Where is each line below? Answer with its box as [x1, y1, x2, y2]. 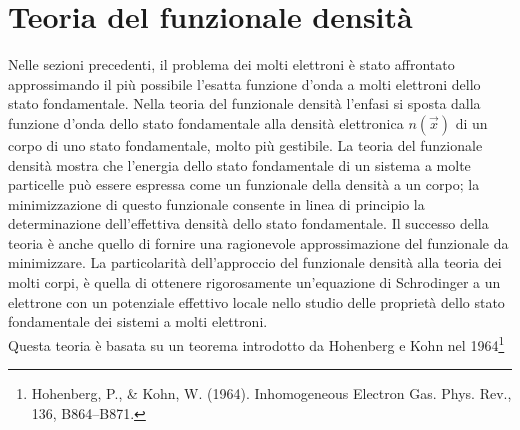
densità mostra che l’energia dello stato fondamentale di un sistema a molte [8, 154, 471, 175]
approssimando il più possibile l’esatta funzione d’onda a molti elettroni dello [8, 73, 481, 94]
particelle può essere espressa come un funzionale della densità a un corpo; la [8, 174, 480, 195]
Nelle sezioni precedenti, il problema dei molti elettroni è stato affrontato [8, 54, 455, 75]
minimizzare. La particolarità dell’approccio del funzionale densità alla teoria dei [8, 252, 502, 273]
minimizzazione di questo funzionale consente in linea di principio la [8, 193, 425, 214]
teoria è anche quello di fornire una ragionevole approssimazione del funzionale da [8, 232, 509, 253]
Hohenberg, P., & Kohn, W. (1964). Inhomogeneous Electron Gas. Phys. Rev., [31, 383, 512, 404]
